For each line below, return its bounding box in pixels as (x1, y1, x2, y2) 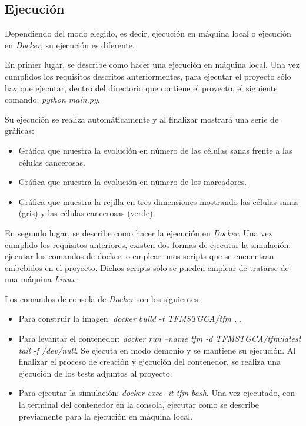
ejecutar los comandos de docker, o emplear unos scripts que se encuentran (5, 250, 274, 262)
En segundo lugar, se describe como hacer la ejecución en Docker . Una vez (5, 226, 272, 239)
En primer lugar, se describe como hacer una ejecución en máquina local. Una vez (5, 58, 300, 71)
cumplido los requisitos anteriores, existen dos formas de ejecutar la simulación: (5, 238, 291, 250)
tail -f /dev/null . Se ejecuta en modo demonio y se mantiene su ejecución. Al (18, 344, 296, 356)
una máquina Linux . (5, 273, 78, 285)
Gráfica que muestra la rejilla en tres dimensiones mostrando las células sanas (18, 195, 299, 207)
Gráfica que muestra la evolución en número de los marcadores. (18, 176, 247, 188)
